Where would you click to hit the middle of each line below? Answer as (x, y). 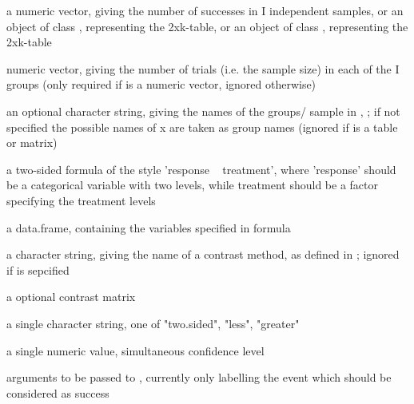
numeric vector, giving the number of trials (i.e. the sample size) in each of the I (203, 68)
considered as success (58, 392)
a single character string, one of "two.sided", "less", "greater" (153, 323)
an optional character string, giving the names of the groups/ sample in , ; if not (203, 111)
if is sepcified (38, 269)
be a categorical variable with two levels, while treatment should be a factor (192, 185)
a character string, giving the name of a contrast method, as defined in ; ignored (203, 254)
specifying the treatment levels (81, 200)
